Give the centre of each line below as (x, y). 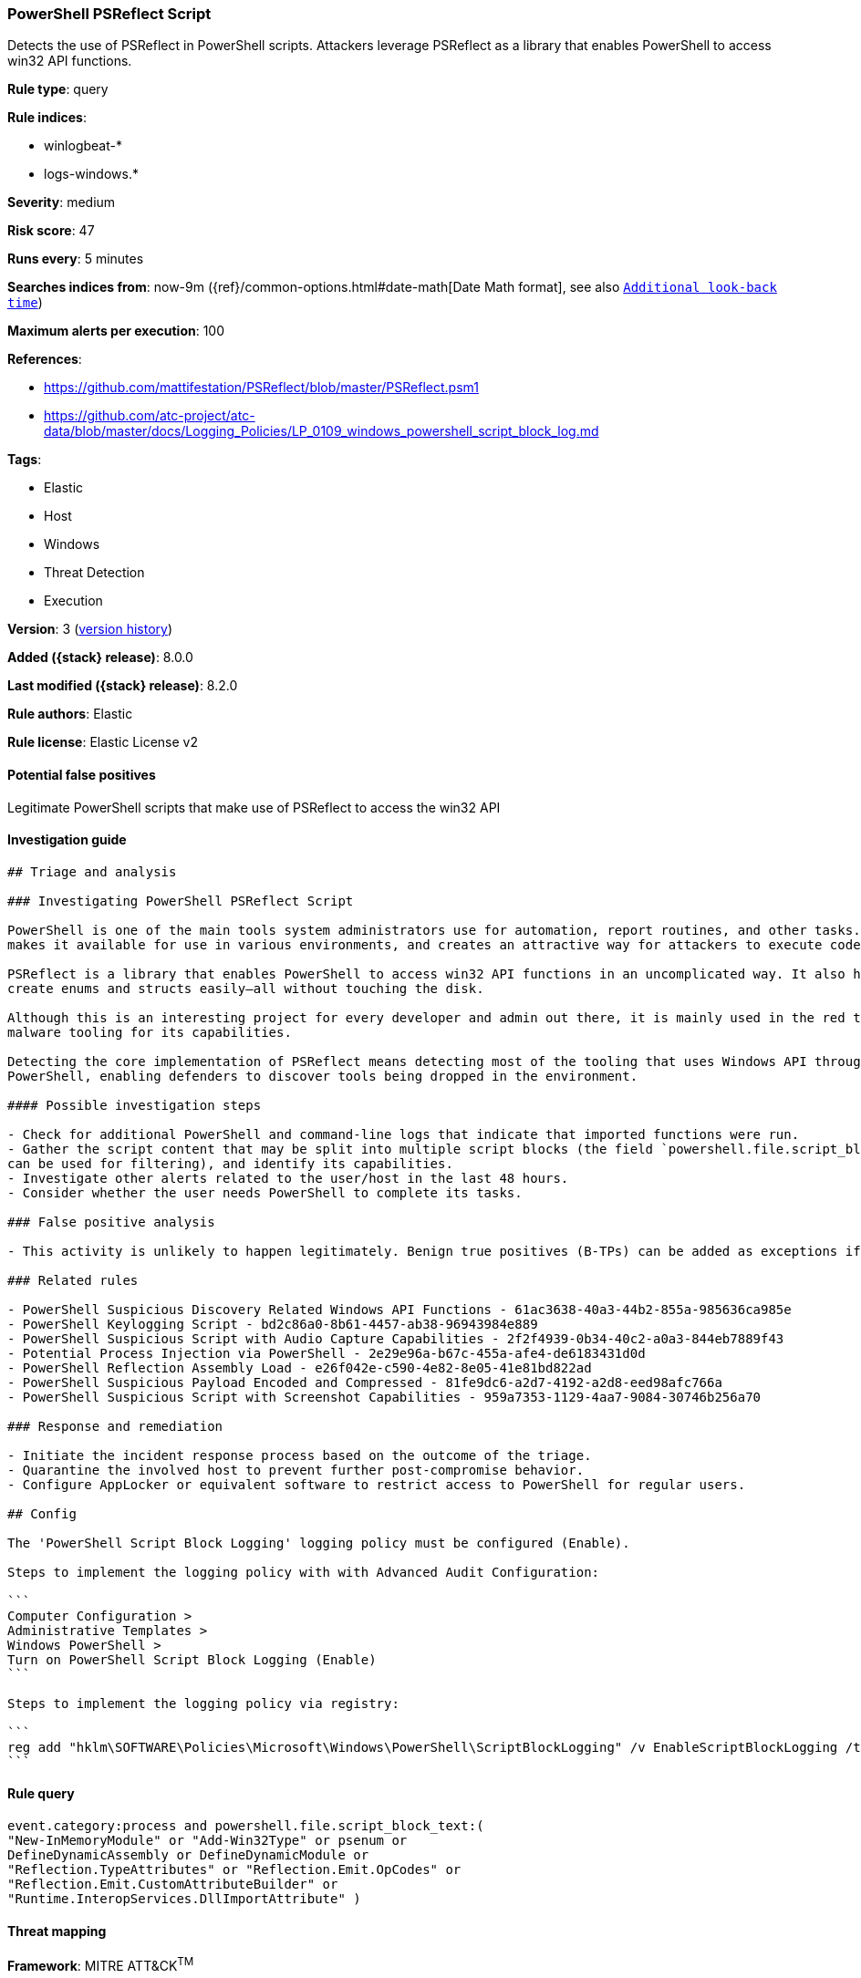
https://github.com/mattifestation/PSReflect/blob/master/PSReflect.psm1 (261, 388)
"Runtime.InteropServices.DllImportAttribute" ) (184, 1899)
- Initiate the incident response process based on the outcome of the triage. (300, 1455)
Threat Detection (94, 573)
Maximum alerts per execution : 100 (116, 331)
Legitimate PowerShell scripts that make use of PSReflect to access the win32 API (254, 807)
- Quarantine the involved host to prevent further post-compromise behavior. (296, 1470)
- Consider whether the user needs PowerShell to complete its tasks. (265, 1192)
